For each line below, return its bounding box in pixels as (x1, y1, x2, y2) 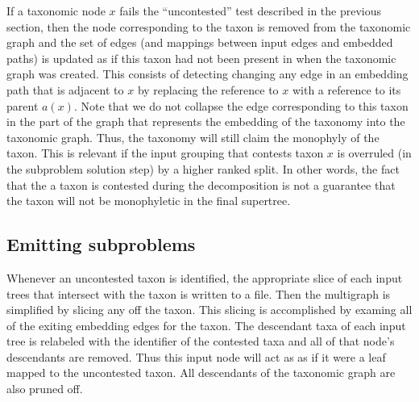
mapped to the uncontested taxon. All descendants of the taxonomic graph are (6, 364, 396, 381)
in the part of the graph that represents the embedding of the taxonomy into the (6, 113, 405, 130)
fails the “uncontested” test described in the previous (119, 2, 382, 19)
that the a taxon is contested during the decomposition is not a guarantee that (6, 176, 396, 193)
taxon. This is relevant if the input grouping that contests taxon (6, 144, 324, 161)
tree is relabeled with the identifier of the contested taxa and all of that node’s (6, 333, 395, 350)
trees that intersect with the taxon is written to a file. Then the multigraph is (6, 285, 391, 302)
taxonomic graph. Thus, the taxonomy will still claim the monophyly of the (6, 128, 380, 145)
